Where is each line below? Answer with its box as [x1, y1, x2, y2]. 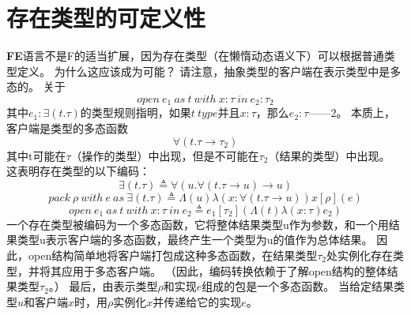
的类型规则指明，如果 [80, 104, 191, 121]
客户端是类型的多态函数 [6, 119, 128, 136]
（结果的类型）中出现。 [268, 147, 390, 163]
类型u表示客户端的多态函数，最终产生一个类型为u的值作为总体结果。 [17, 231, 373, 248]
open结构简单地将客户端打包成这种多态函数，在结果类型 [28, 246, 318, 263]
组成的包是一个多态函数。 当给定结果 [202, 278, 394, 294]
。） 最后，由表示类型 [48, 278, 158, 294]
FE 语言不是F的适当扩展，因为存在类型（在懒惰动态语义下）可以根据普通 [6, 47, 384, 64]
